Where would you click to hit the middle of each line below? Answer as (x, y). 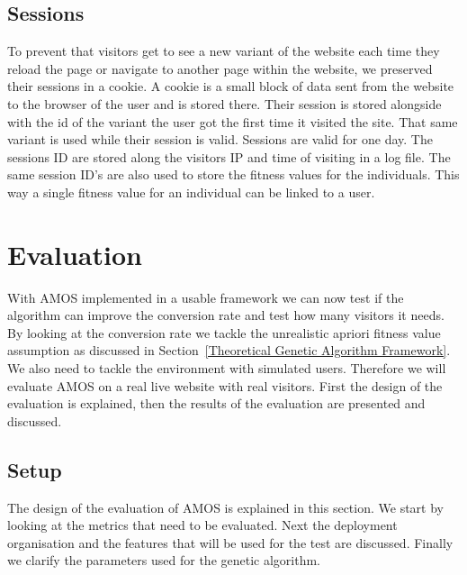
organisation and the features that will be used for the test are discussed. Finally (230, 542)
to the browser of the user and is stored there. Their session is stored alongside (225, 103)
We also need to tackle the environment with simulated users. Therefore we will (227, 368)
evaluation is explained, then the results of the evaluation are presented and (216, 403)
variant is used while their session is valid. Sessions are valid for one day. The (220, 139)
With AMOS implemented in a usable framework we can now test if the (206, 297)
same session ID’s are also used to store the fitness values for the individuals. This (233, 174)
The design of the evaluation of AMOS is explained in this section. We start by (225, 507)
